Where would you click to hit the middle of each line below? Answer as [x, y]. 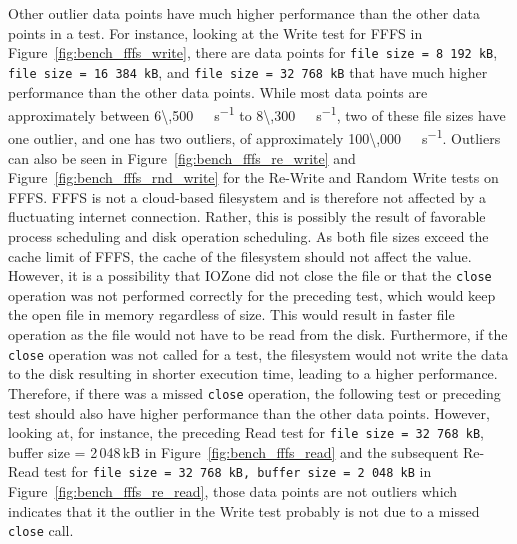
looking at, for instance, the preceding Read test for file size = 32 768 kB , [246, 432]
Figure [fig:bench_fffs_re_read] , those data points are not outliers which [233, 491]
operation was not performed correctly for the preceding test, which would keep [252, 294]
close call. [41, 530]
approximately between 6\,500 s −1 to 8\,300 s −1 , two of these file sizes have [257, 113]
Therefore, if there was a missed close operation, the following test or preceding [254, 392]
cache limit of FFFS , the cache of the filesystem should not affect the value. [240, 255]
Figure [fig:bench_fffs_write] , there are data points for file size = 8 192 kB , [253, 52]
